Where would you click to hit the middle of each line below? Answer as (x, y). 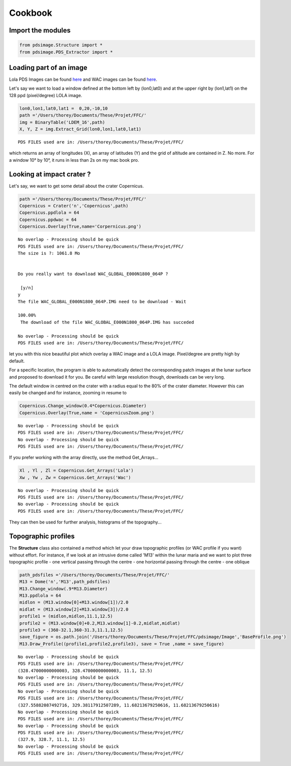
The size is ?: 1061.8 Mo (49, 253)
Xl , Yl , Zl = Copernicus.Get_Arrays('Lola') (76, 470)
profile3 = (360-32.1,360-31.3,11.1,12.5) (71, 630)
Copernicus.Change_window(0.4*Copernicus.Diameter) (83, 406)
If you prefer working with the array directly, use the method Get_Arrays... (84, 457)
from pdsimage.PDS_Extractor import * (66, 52)
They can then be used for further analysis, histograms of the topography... (85, 522)
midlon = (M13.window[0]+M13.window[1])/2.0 (74, 602)
